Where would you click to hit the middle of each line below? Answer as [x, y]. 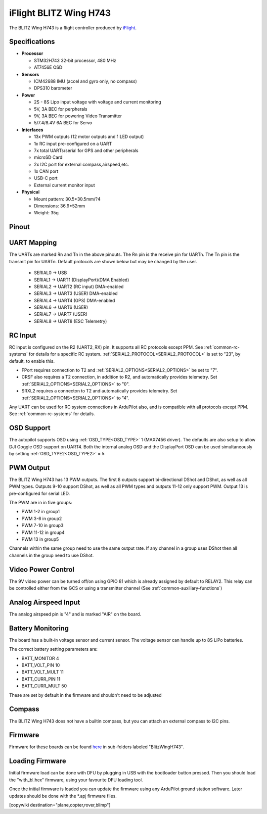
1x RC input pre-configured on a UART [73, 144]
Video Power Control [42, 569]
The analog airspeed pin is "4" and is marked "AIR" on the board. [75, 614]
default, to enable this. [32, 361]
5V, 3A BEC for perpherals [61, 109]
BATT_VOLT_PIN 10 [41, 665]
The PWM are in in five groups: [41, 503]
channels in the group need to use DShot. [51, 555]
